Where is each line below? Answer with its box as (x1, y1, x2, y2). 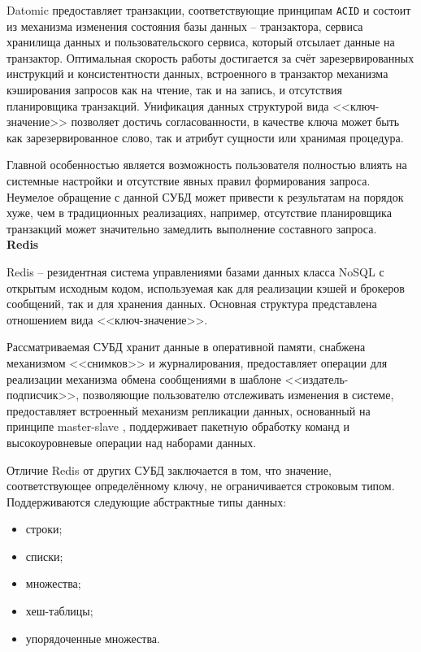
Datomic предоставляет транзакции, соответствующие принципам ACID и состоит (7, 2, 411, 18)
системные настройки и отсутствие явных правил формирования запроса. (7, 172, 371, 189)
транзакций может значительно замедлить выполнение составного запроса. (7, 220, 377, 237)
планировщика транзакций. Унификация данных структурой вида (7, 97, 329, 114)
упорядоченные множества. (25, 629, 160, 646)
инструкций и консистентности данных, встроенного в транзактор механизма (7, 65, 388, 82)
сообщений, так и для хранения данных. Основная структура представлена (7, 295, 377, 312)
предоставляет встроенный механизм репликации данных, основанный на (7, 402, 371, 419)
